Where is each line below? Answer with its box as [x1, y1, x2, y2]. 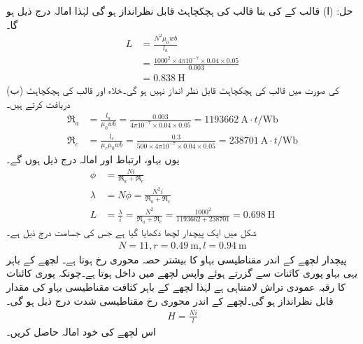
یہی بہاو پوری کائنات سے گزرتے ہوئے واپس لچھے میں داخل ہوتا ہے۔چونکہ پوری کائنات [6, 266, 358, 280]
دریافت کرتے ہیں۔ [6, 96, 71, 111]
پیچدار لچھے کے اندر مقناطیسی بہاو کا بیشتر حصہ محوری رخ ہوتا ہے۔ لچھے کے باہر [6, 252, 347, 266]
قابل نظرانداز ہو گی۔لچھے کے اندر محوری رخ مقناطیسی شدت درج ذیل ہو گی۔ [6, 293, 334, 308]
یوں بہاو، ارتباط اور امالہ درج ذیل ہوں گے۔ [6, 151, 180, 166]
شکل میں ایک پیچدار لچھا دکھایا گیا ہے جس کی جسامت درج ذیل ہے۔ [6, 225, 257, 240]
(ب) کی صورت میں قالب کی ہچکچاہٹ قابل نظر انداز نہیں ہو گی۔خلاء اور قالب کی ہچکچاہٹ [6, 83, 339, 97]
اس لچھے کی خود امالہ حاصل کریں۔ [6, 324, 156, 338]
